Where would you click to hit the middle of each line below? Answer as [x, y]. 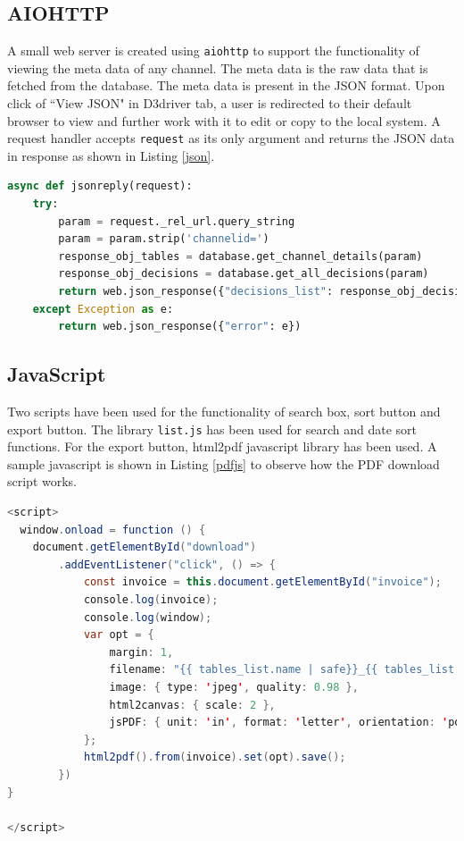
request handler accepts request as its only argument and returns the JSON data [231, 138]
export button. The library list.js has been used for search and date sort [212, 429]
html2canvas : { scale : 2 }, [192, 705]
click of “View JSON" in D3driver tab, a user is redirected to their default [210, 103]
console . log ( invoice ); [151, 600]
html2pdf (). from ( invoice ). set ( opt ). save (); [215, 757]
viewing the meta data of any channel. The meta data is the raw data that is [218, 67]
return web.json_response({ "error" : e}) [180, 327]
